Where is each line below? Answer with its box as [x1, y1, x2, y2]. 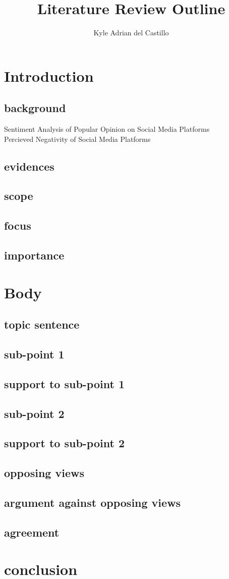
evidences [4, 158, 54, 174]
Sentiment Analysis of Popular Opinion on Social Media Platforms [4, 124, 210, 134]
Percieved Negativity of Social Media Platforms [4, 133, 151, 144]
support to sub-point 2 [4, 435, 125, 451]
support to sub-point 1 [4, 376, 125, 391]
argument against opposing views [4, 494, 181, 510]
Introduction [4, 65, 94, 86]
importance [4, 247, 65, 263]
